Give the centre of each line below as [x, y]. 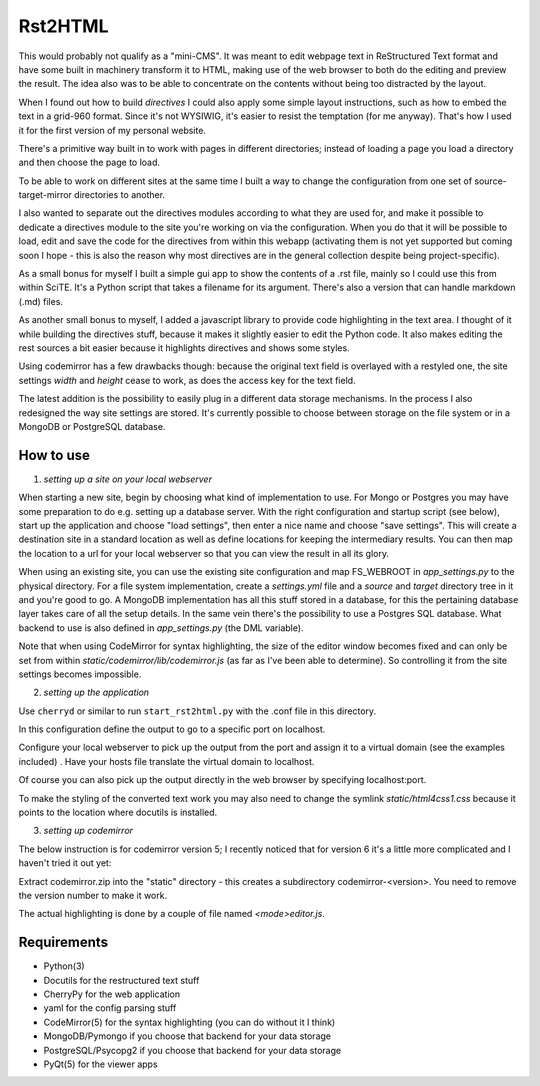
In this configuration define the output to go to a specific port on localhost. [172, 729]
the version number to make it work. [93, 895]
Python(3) [64, 966]
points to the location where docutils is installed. [118, 812]
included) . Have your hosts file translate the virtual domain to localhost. [166, 761]
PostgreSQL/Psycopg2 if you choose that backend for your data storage [192, 1050]
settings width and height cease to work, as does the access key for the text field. [187, 380]
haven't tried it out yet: [65, 863]
